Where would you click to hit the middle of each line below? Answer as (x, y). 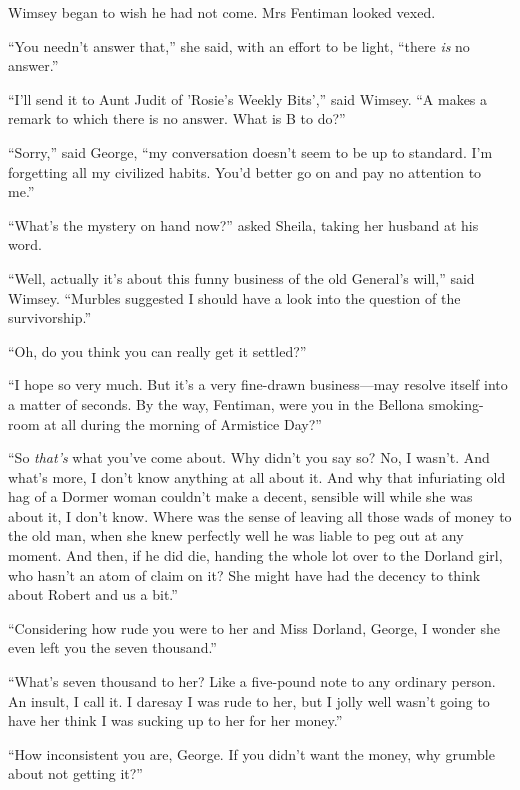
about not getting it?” (75, 773)
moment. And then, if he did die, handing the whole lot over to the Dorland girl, (255, 555)
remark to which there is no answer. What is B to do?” (177, 118)
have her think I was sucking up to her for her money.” (175, 720)
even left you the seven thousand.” (112, 647)
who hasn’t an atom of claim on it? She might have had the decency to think (244, 574)
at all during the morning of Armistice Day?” (183, 423)
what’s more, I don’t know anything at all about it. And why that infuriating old (257, 476)
